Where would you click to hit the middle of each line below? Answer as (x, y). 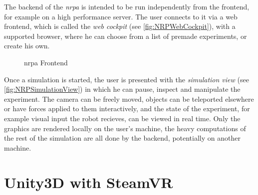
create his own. (27, 46)
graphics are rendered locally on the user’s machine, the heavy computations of (125, 128)
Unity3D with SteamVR (89, 182)
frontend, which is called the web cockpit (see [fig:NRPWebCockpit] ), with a (120, 26)
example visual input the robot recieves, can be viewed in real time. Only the (122, 118)
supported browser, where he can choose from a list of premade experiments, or (126, 36)
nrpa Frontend (46, 62)
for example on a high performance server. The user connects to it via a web (121, 16)
